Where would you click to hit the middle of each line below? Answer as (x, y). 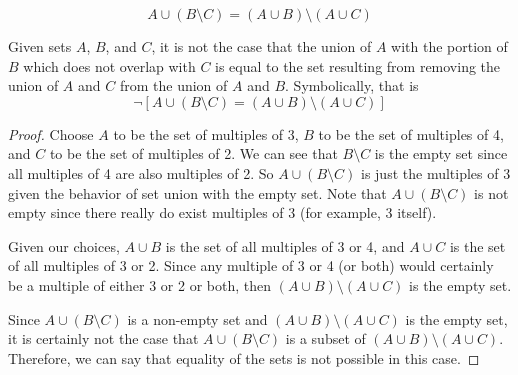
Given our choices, (64, 245)
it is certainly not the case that (103, 338)
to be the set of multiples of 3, (206, 133)
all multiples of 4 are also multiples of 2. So (141, 172)
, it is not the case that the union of (261, 46)
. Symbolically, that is (352, 85)
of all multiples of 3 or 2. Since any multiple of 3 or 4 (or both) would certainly (251, 265)
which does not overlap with (109, 65)
